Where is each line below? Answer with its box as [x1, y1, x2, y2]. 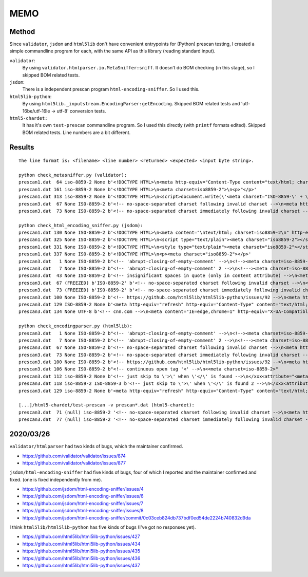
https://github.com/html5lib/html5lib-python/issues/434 [22, 541, 141, 547]
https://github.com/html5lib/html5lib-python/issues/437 [22, 562, 141, 568]
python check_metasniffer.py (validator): [18, 172, 127, 178]
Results [9, 143, 34, 152]
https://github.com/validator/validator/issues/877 [22, 460, 126, 466]
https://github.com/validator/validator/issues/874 [22, 453, 126, 459]
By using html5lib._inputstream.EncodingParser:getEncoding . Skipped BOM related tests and [22, 101, 240, 107]
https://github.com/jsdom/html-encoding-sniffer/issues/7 [22, 500, 144, 506]
